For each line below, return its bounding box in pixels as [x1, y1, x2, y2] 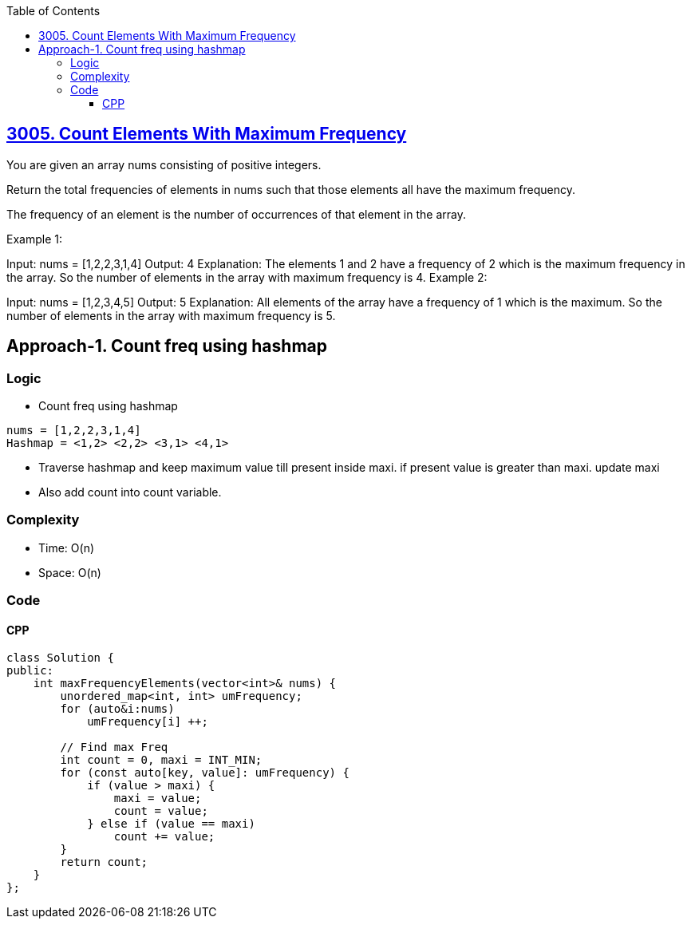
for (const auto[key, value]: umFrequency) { [60, 766, 349, 780]
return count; [60, 856, 148, 869]
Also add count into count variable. [38, 485, 222, 500]
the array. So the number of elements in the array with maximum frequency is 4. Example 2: [6, 270, 488, 284]
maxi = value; [113, 792, 202, 805]
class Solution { [6, 651, 114, 665]
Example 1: [6, 231, 62, 246]
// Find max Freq [60, 741, 168, 754]
